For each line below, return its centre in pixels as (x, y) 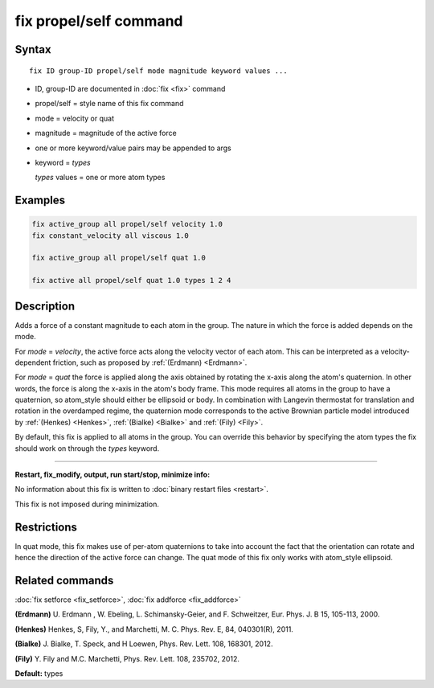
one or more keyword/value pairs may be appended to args (133, 148)
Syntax (33, 49)
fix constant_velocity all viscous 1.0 (110, 235)
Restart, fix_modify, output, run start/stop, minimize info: (113, 475)
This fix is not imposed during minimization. (87, 504)
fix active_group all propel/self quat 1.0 (119, 258)
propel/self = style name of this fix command (109, 104)
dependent (33, 362)
